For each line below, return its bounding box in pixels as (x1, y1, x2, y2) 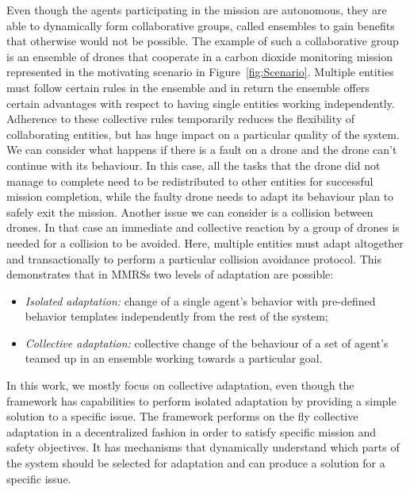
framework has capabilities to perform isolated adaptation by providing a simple (6, 392, 397, 409)
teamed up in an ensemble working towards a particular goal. (25, 350, 323, 367)
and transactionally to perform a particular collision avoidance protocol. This (6, 250, 382, 267)
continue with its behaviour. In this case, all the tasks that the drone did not (6, 156, 381, 173)
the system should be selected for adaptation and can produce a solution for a (6, 455, 385, 471)
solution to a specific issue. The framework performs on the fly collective (6, 408, 358, 425)
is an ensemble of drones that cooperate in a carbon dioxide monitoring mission (6, 48, 393, 64)
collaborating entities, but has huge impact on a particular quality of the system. (6, 125, 400, 142)
